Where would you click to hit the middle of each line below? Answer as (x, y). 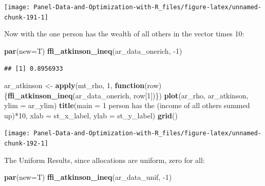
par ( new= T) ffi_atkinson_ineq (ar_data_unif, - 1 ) (88, 177)
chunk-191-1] (26, 17)
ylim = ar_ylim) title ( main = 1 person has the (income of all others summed (127, 105)
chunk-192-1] (26, 144)
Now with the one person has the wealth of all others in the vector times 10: (124, 34)
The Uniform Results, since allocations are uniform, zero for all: (105, 160)
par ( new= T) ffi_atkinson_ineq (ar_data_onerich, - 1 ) (93, 50)
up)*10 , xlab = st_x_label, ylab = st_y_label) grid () (91, 115)
